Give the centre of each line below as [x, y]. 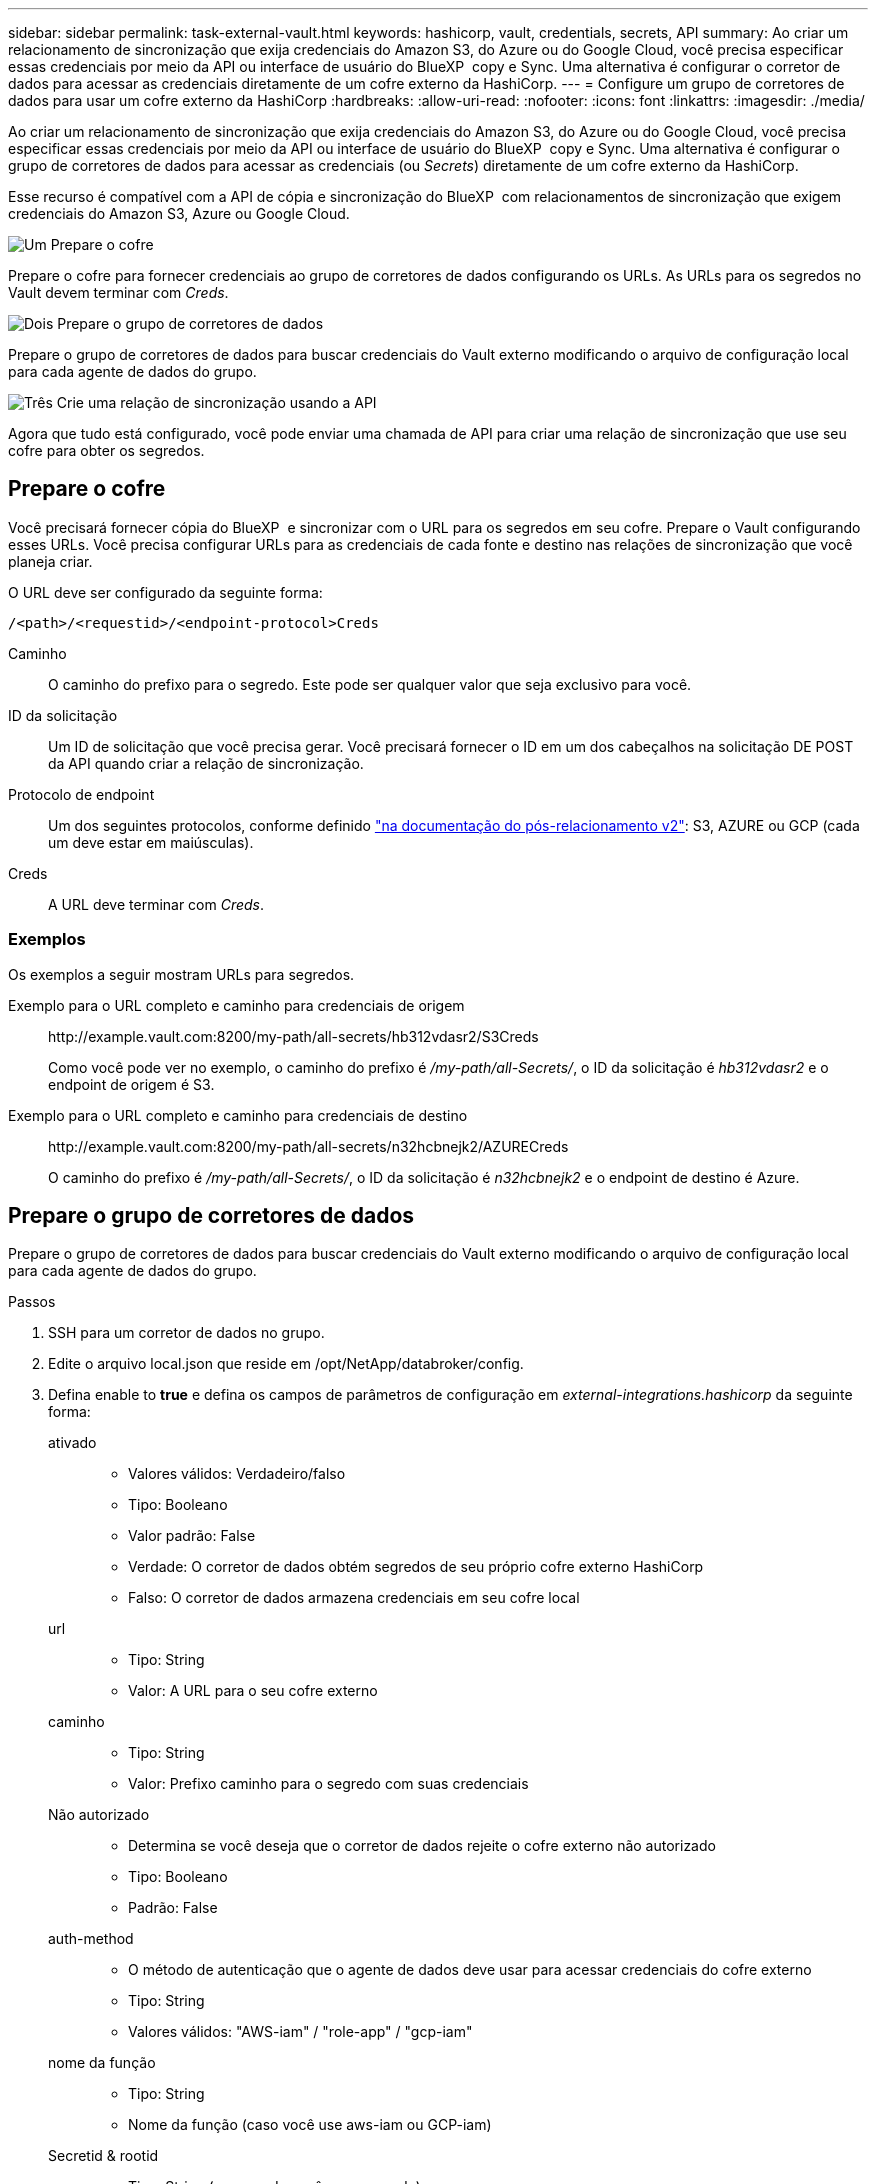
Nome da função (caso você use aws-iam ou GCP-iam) [310, 2125]
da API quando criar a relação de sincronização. [206, 763]
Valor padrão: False [192, 1536]
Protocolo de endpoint [81, 794]
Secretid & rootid [103, 2156]
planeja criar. [50, 561]
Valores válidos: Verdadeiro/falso [237, 1474]
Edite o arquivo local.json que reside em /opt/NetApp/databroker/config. [286, 1364]
